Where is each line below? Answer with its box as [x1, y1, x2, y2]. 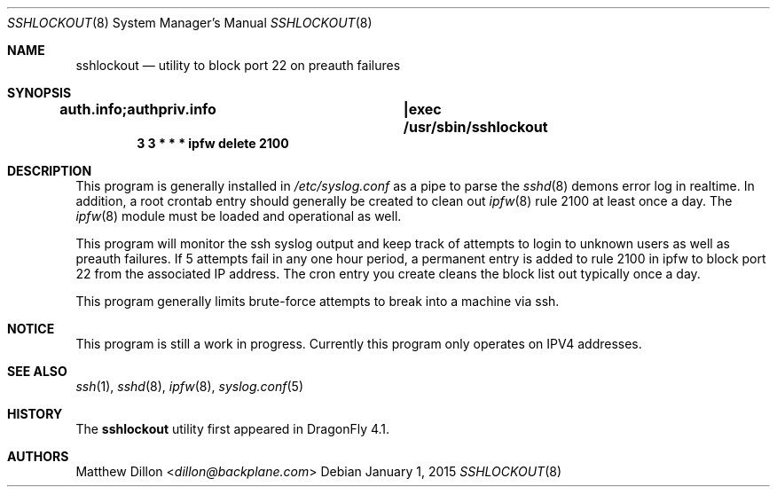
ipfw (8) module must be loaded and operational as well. [75, 208, 402, 223]
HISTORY [7, 406, 63, 421]
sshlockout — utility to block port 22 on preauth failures [75, 58, 401, 73]
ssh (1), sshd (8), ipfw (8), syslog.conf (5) [75, 379, 304, 394]
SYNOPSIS [7, 85, 72, 100]
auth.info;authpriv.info [59, 100, 216, 118]
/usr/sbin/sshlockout [403, 118, 548, 136]
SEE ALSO [7, 364, 67, 379]
